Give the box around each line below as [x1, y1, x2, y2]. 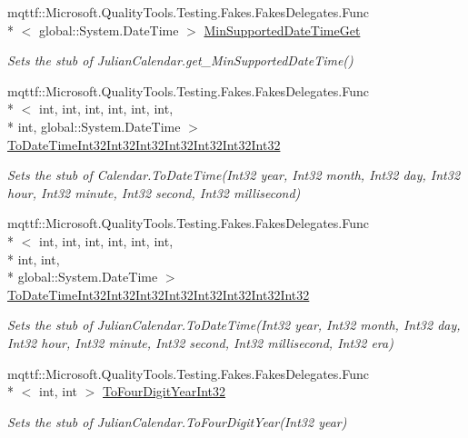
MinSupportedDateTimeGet [204, 20, 361, 39]
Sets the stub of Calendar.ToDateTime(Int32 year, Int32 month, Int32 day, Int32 [7, 165, 461, 184]
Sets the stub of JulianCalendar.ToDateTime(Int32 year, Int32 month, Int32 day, [7, 315, 461, 334]
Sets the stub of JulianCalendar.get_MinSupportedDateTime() [7, 51, 353, 70]
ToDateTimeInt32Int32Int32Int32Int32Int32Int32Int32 [7, 284, 310, 304]
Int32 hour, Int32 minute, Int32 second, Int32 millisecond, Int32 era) [7, 333, 393, 352]
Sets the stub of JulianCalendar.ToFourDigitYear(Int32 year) [7, 412, 347, 431]
